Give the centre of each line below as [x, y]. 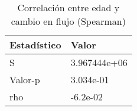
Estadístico [35, 45]
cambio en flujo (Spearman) [68, 21]
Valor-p [25, 79]
